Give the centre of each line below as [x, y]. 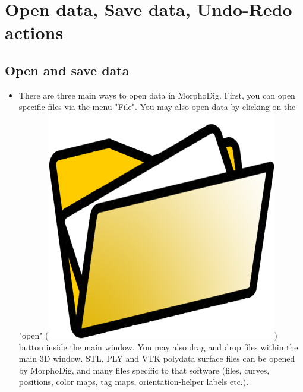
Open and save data [67, 70]
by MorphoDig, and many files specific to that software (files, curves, [144, 370]
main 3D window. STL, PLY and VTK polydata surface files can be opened [157, 358]
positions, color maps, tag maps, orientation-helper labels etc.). [134, 382]
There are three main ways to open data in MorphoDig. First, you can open [157, 95]
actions [34, 32]
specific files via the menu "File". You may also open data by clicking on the [157, 107]
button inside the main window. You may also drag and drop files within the [158, 347]
